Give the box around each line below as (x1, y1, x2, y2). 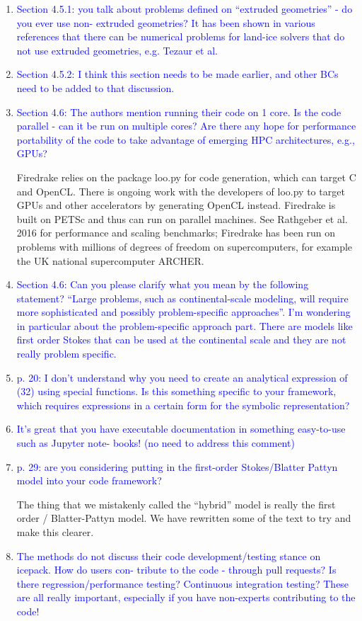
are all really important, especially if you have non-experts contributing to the (16, 590, 356, 605)
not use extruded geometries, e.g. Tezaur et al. (16, 42, 218, 57)
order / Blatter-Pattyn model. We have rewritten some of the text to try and (16, 511, 351, 525)
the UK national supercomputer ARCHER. (16, 253, 204, 268)
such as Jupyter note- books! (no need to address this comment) (16, 435, 295, 450)
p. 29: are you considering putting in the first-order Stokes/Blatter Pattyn (16, 459, 338, 474)
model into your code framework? (16, 473, 162, 488)
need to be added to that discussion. (16, 80, 175, 95)
